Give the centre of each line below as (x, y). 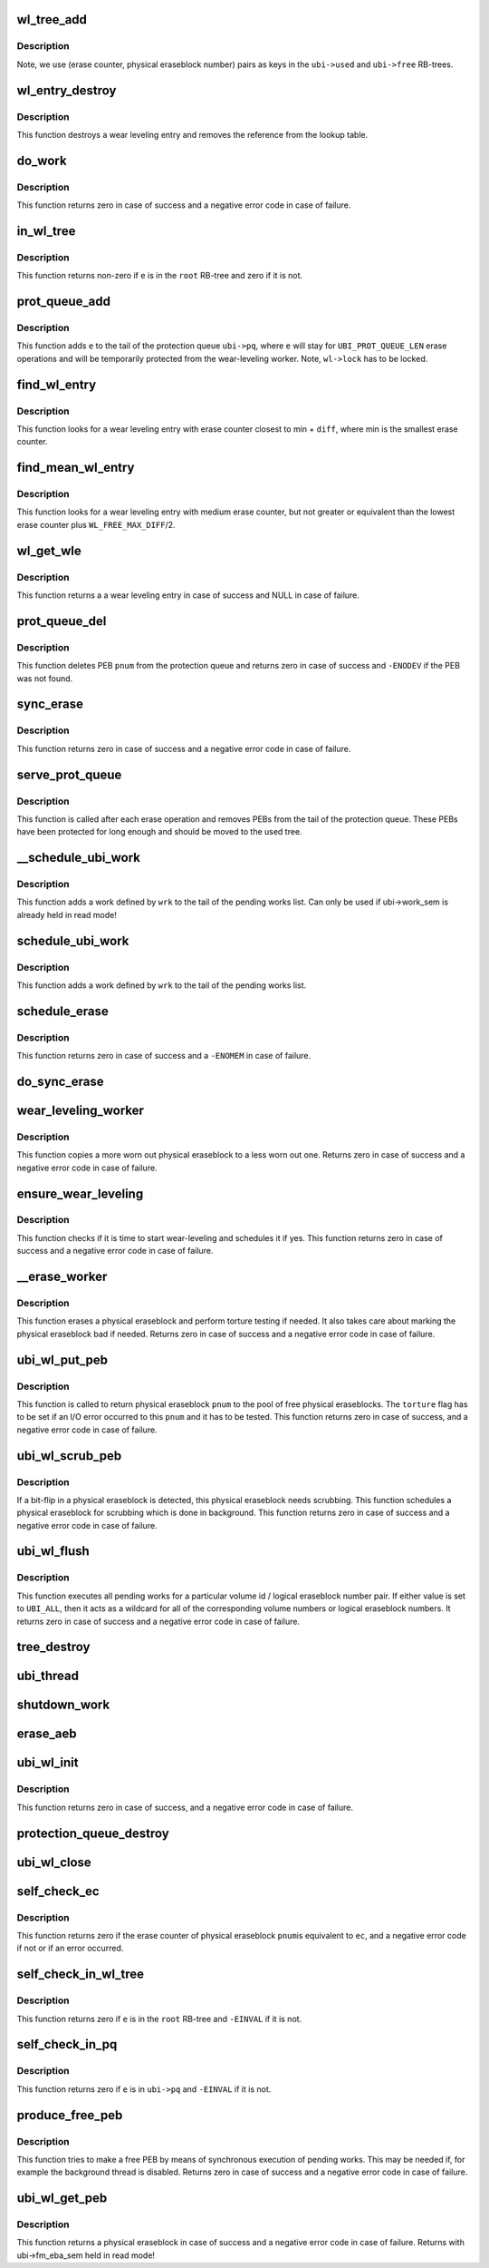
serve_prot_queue (69, 774)
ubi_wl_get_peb (62, 2199)
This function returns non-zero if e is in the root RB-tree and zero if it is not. (160, 276)
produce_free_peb (70, 2115)
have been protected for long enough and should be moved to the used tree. (159, 832)
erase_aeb (47, 1734)
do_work (42, 160)
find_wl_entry (57, 384)
